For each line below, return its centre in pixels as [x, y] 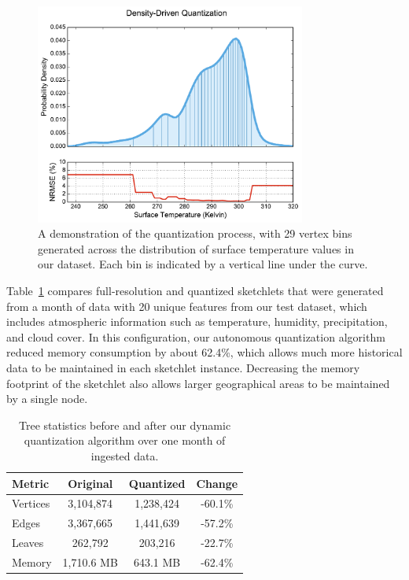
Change [217, 483]
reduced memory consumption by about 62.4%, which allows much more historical [204, 352]
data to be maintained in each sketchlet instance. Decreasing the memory [183, 367]
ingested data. [125, 455]
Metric [31, 483]
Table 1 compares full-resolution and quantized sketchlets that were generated [195, 291]
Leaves [28, 543]
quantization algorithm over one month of [125, 440]
